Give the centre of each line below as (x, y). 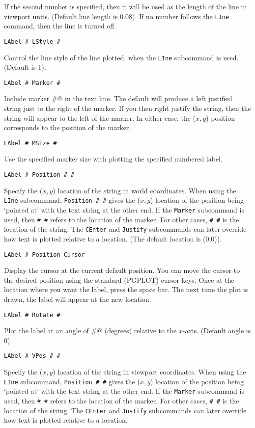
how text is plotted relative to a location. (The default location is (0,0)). (113, 238)
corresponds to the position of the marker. (68, 127)
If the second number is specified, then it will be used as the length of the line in (126, 6)
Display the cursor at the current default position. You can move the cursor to (122, 270)
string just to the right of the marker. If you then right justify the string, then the (127, 108)
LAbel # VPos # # (32, 356)
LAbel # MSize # (30, 143)
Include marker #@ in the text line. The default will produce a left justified (118, 98)
